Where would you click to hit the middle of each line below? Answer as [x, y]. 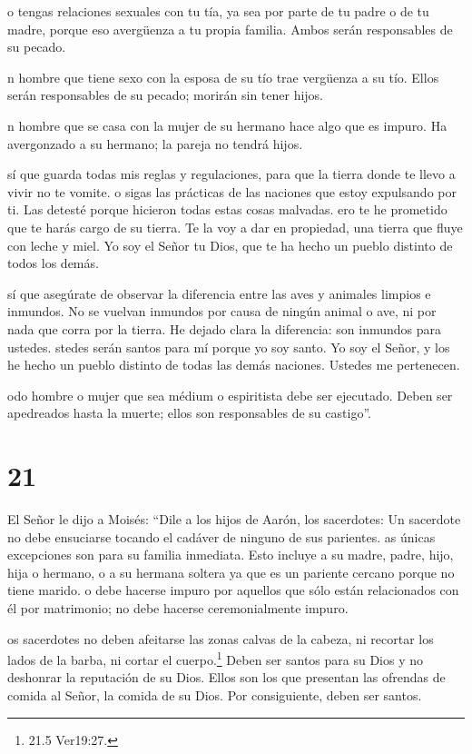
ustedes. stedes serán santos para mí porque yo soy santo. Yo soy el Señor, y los [229, 347]
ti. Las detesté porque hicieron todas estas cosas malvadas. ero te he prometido [227, 209]
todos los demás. [53, 263]
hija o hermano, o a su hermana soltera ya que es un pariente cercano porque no [231, 572]
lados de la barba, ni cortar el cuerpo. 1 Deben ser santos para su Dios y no [216, 658]
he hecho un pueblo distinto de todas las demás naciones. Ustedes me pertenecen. [234, 365]
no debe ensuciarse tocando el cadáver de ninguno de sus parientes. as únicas [221, 536]
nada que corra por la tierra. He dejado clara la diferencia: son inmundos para [225, 328]
